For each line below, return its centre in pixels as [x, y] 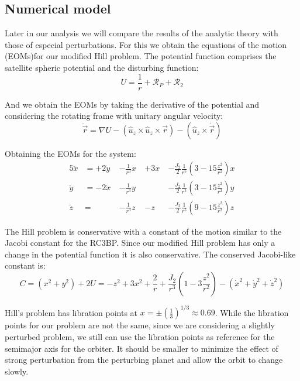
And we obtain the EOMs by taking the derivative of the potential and [132, 104]
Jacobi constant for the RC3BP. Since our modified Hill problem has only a [140, 243]
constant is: [25, 265]
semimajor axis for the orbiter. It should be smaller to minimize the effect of [142, 348]
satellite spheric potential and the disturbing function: [102, 67]
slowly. [17, 371]
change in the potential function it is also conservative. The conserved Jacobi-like [150, 254]
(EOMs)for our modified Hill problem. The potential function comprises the [141, 56]
